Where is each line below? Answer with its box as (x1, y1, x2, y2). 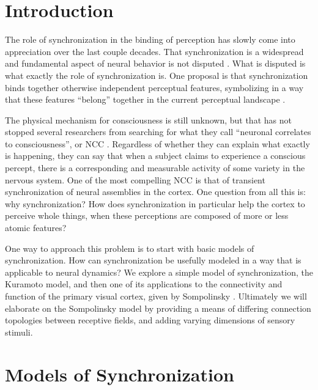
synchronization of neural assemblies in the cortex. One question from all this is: (5, 185, 306, 198)
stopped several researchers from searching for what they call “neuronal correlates (5, 125, 311, 138)
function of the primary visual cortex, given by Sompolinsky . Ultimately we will (5, 290, 307, 302)
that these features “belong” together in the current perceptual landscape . (5, 93, 286, 106)
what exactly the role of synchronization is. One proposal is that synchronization (5, 68, 308, 81)
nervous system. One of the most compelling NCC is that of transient (5, 173, 265, 186)
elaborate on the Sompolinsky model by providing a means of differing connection (5, 301, 311, 314)
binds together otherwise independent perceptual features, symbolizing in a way (5, 81, 304, 94)
